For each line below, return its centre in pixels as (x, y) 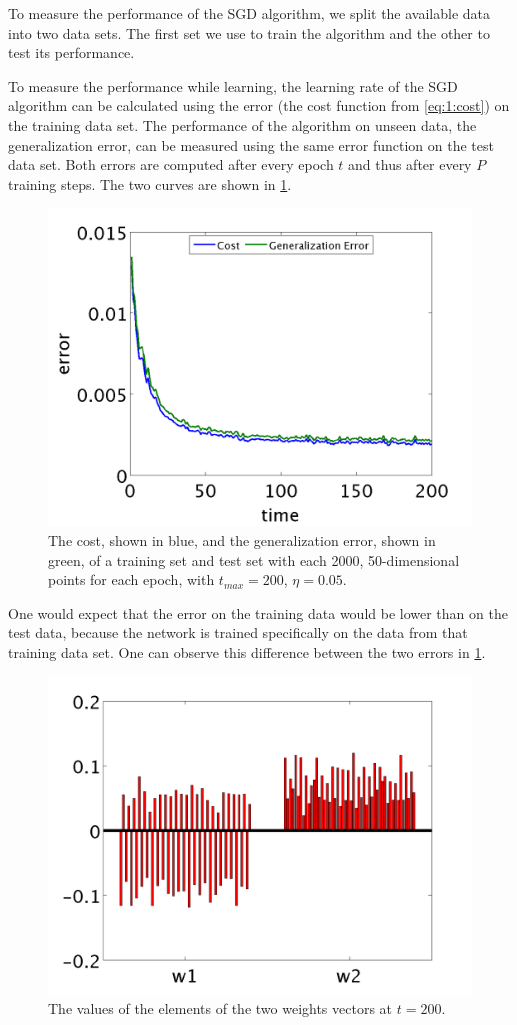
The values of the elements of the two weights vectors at (220, 1008)
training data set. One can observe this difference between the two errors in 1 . (247, 651)
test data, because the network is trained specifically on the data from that (238, 632)
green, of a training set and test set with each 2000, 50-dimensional (254, 559)
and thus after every (410, 164)
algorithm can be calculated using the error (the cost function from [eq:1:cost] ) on (259, 105)
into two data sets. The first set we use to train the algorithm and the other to (249, 32)
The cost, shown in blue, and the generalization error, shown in (242, 539)
